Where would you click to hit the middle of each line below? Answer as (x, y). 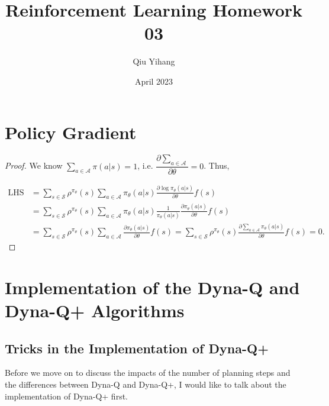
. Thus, (217, 165)
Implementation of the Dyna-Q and (152, 287)
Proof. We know (34, 165)
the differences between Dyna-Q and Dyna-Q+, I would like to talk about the (146, 384)
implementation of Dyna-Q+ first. (66, 396)
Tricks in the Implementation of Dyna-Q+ (137, 348)
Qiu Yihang (154, 61)
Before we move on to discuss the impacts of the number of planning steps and (148, 373)
